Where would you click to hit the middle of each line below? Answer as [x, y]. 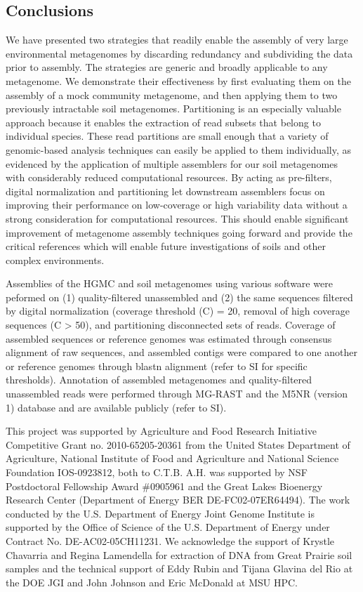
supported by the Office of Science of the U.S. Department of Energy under [168, 527]
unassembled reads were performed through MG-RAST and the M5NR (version [177, 394]
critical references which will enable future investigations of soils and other [166, 246]
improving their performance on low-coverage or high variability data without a [177, 205]
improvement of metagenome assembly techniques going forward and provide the [179, 232]
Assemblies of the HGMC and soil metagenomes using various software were [169, 283]
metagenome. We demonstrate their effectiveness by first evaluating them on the [178, 80]
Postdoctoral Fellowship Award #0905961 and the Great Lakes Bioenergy [164, 486]
